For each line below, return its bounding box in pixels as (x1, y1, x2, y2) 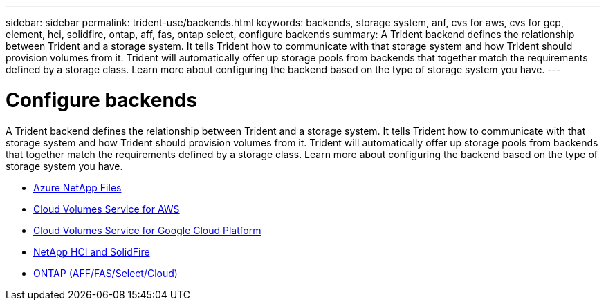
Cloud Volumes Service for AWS (33, 202, 180, 215)
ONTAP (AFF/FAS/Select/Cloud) (33, 267, 178, 279)
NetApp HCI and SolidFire (33, 245, 150, 258)
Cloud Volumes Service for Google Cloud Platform (33, 224, 261, 236)
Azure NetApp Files (33, 181, 122, 193)
